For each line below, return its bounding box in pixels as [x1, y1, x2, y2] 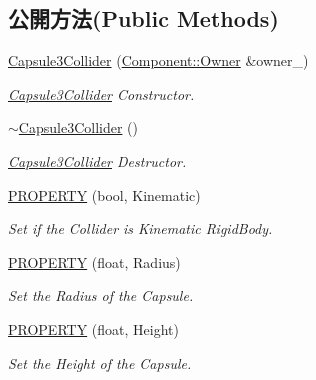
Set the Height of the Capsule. [8, 352, 192, 373]
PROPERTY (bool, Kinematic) [8, 184, 201, 205]
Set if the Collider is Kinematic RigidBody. [8, 218, 273, 239]
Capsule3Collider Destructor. [8, 150, 187, 171]
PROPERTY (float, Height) [8, 318, 179, 339]
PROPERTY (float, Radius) [8, 251, 181, 272]
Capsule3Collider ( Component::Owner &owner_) [8, 50, 309, 71]
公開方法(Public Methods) [8, 3, 279, 34]
